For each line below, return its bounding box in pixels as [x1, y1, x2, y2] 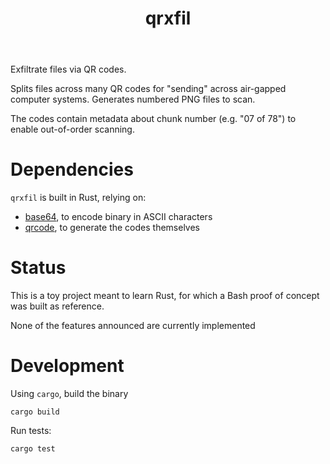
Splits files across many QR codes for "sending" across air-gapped [10, 83, 287, 95]
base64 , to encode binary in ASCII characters [24, 211, 213, 223]
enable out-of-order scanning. [10, 123, 135, 136]
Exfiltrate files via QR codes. [10, 63, 127, 76]
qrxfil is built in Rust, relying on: [10, 192, 147, 204]
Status [10, 257, 67, 279]
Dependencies [10, 158, 134, 181]
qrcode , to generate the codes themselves [24, 222, 201, 234]
